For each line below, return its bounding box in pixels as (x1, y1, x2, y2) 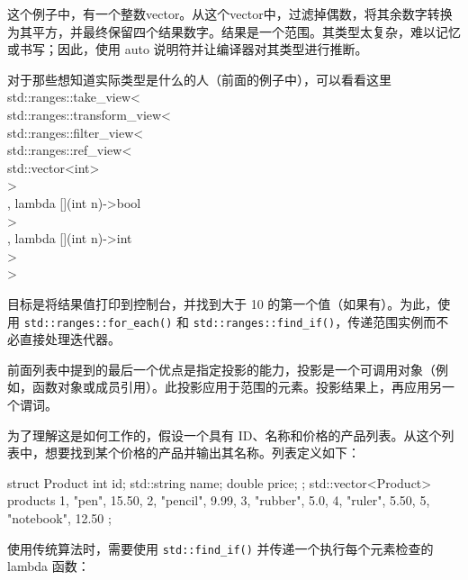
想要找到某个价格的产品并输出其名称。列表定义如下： (44, 443, 360, 462)
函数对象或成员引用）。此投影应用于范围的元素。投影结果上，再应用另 (31, 377, 442, 396)
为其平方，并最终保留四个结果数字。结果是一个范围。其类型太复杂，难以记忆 (7, 22, 461, 41)
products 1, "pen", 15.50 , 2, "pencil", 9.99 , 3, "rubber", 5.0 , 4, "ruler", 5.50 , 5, (7, 491, 430, 510)
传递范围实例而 (347, 312, 436, 331)
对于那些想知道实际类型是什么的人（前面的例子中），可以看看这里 (7, 69, 391, 88)
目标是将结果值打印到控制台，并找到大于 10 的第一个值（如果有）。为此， (7, 294, 438, 313)
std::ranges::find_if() (193, 316, 336, 330)
